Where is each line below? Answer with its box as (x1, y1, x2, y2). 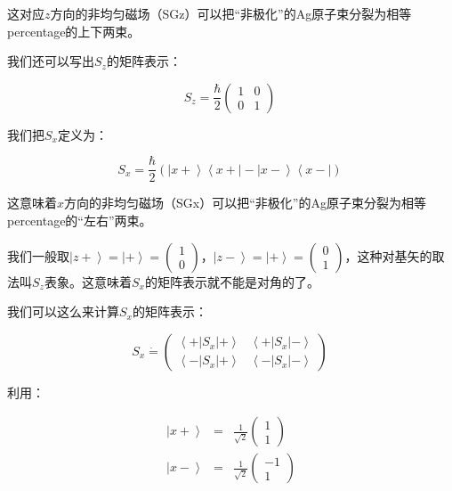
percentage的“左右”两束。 (7, 211, 152, 230)
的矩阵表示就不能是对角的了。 (144, 272, 319, 291)
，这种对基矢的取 (344, 246, 445, 265)
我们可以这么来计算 (7, 302, 119, 321)
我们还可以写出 (7, 52, 94, 70)
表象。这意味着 (44, 272, 132, 291)
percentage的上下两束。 (7, 21, 141, 40)
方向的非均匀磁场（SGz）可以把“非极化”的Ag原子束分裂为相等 (50, 4, 412, 22)
